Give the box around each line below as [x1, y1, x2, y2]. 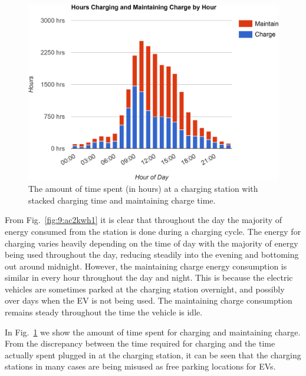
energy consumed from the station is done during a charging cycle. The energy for [5, 225, 301, 237]
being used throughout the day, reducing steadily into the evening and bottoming [5, 248, 299, 261]
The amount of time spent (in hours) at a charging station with [28, 182, 258, 195]
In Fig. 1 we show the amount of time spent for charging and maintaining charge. [5, 325, 301, 338]
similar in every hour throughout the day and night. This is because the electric [5, 271, 293, 284]
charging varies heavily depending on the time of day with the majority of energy [5, 237, 298, 249]
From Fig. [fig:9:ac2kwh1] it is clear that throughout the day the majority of [5, 214, 282, 226]
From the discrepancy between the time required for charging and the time [5, 337, 275, 350]
